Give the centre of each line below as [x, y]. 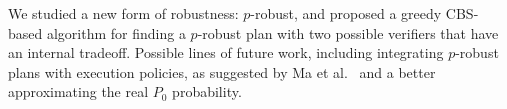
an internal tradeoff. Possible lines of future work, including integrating [226, 52]
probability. [207, 91]
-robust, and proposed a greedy [346, 13]
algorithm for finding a [116, 32]
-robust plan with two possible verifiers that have [348, 32]
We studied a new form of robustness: [123, 13]
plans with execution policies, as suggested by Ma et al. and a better [222, 71]
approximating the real [78, 91]
